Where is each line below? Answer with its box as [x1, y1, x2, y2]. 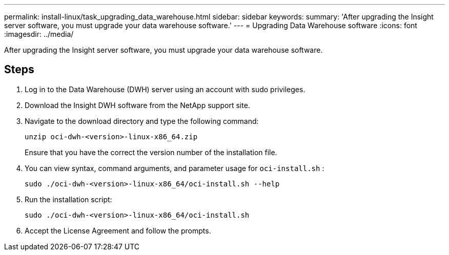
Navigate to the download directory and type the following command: [25, 116, 259, 125]
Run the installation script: [25, 195, 112, 204]
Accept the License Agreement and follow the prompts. [25, 226, 211, 235]
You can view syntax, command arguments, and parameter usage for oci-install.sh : [25, 163, 324, 173]
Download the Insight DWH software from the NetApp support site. [25, 100, 250, 110]
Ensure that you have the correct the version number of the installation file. [25, 147, 277, 157]
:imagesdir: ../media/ [4, 30, 74, 38]
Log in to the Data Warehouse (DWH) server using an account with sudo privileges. [25, 84, 305, 94]
